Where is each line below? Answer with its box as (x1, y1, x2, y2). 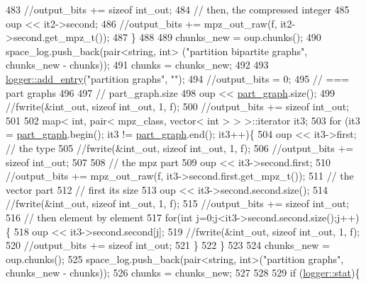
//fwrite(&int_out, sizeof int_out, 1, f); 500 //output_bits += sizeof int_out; (6, 99, 350, 114)
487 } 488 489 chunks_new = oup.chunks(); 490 (112, 30, 321, 45)
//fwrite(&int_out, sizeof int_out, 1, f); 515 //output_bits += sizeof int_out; (6, 196, 350, 211)
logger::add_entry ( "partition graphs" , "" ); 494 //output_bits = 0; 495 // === (6, 71, 350, 86)
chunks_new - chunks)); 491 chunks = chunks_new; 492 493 (6, 57, 269, 72)
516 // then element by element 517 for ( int (6, 209, 193, 224)
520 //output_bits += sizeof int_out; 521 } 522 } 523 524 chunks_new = (6, 238, 330, 252)
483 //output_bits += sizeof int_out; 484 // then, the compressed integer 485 (6, 2, 350, 16)
